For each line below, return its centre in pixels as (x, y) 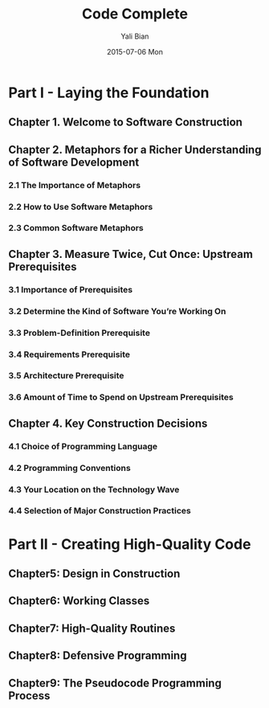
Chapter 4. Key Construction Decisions (108, 423)
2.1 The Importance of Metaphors (75, 185)
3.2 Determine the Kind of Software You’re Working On (117, 311)
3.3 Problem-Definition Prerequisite (79, 333)
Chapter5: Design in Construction (94, 574)
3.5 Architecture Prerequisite (66, 376)
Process (29, 696)
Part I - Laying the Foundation (109, 92)
